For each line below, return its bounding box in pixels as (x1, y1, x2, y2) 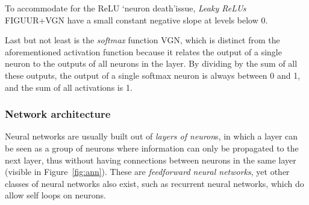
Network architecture (5, 106, 111, 121)
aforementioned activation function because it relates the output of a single (5, 45, 282, 58)
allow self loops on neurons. (5, 189, 106, 201)
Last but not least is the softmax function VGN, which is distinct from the (5, 34, 280, 46)
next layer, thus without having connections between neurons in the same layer (5, 153, 296, 166)
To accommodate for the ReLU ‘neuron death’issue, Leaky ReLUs (5, 2, 246, 14)
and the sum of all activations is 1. (5, 81, 133, 93)
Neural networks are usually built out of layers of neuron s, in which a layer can (5, 130, 298, 142)
